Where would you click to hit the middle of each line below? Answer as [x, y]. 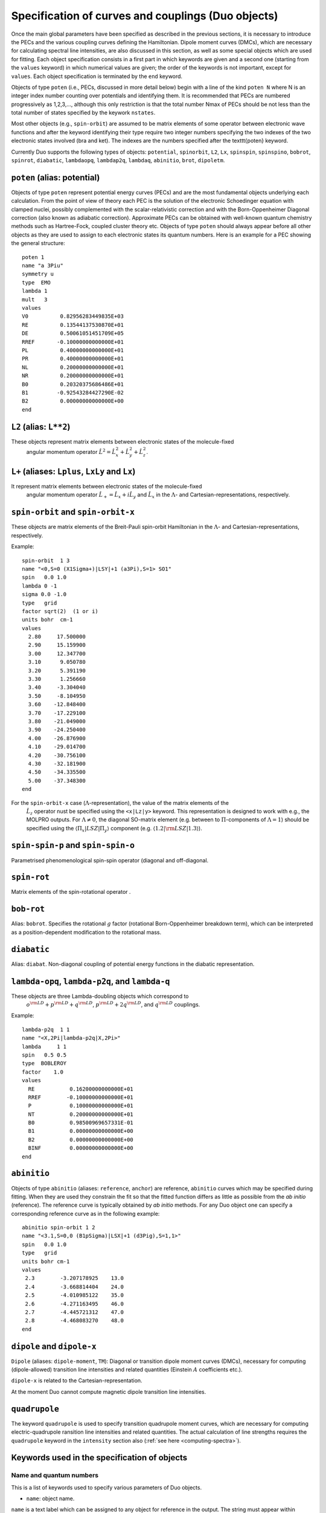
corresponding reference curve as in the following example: [85, 1213]
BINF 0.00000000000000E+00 [81, 1148]
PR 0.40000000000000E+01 [73, 359]
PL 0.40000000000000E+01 [73, 350]
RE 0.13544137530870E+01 [73, 325]
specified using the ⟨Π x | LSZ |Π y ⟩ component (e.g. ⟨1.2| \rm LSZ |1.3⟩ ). [114, 829]
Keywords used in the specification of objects [99, 1458]
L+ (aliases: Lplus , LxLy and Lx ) [73, 471]
